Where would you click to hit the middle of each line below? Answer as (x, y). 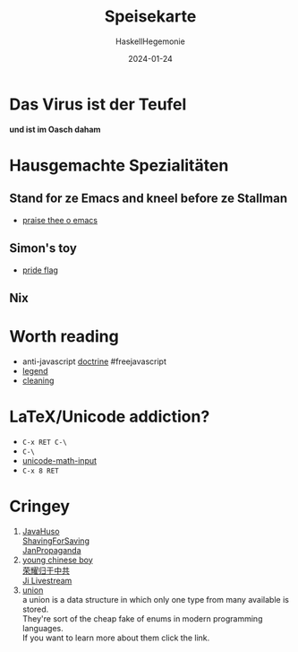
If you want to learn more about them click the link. (116, 638)
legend (35, 370)
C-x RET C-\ (44, 442)
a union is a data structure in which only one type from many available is (155, 599)
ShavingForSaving (55, 541)
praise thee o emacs (60, 220)
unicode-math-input (59, 460)
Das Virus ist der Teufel (98, 104)
